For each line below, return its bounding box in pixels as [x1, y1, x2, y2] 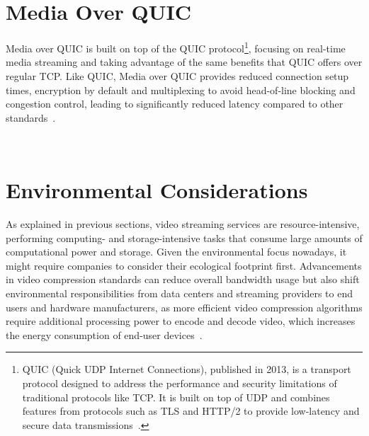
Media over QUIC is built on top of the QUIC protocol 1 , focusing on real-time [6, 39, 346, 55]
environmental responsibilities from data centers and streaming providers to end [6, 286, 353, 301]
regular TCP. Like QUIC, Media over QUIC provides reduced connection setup [6, 68, 349, 83]
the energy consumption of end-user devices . [6, 327, 203, 342]
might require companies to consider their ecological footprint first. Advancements [6, 258, 362, 272]
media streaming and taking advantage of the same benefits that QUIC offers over [6, 54, 363, 69]
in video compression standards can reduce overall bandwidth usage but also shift [6, 272, 360, 287]
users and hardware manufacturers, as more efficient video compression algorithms [6, 299, 363, 314]
